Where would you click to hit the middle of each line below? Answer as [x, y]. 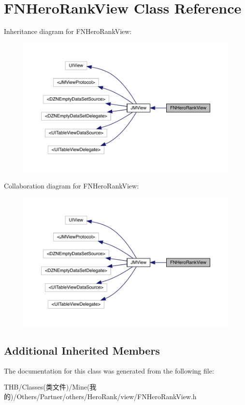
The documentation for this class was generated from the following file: [109, 370]
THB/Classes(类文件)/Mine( [47, 387]
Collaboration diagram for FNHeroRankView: [72, 186]
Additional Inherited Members [82, 350]
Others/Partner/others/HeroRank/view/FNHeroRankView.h [107, 396]
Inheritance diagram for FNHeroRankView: [68, 31]
